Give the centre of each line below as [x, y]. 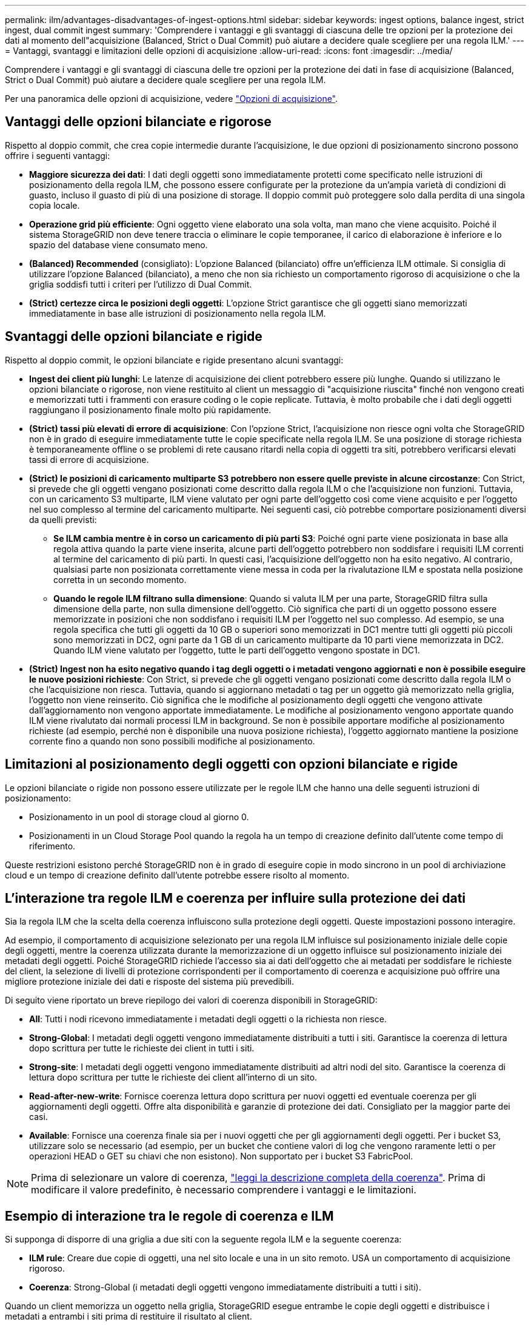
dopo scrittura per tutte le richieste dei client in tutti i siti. [142, 1048]
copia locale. [55, 205]
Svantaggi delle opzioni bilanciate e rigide [134, 337]
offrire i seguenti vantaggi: [58, 155]
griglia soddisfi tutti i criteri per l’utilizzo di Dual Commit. [141, 284]
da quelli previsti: [63, 519]
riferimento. [52, 846]
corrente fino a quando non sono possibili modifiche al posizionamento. [172, 741]
